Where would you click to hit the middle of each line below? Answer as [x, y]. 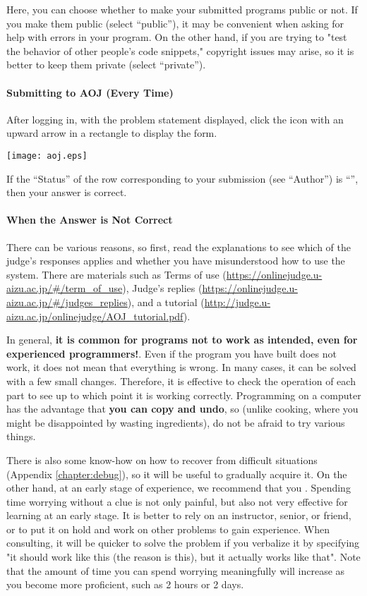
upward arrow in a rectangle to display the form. [112, 133]
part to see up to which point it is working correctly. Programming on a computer [184, 395]
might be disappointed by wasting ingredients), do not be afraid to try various [176, 422]
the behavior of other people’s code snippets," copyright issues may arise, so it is [180, 50]
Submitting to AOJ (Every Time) [90, 92]
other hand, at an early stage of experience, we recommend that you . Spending [179, 488]
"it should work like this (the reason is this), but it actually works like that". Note [183, 557]
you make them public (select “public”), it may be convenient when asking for [175, 23]
